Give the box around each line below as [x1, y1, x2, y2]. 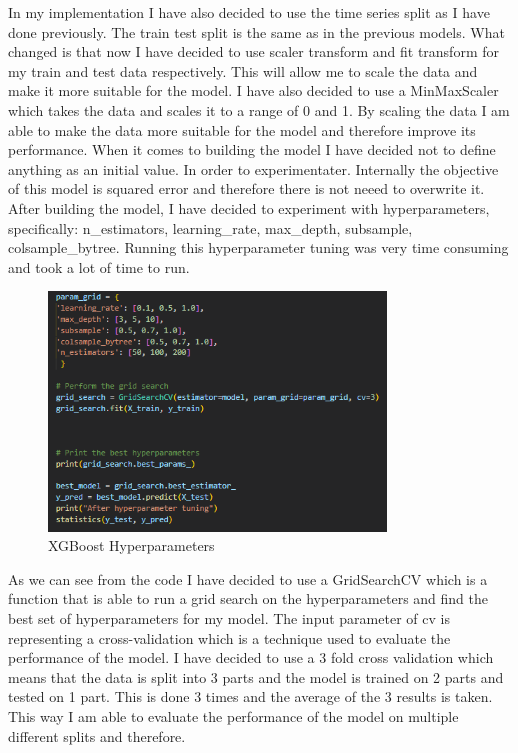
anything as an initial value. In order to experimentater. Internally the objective [8, 158, 499, 179]
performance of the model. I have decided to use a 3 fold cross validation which [8, 647, 494, 668]
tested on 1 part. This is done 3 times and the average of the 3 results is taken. [8, 686, 493, 707]
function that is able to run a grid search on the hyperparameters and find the [8, 588, 489, 609]
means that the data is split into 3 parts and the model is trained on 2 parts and [8, 666, 504, 687]
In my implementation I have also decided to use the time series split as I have [8, 2, 490, 22]
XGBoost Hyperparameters [48, 535, 215, 556]
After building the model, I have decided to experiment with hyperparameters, [8, 197, 490, 218]
